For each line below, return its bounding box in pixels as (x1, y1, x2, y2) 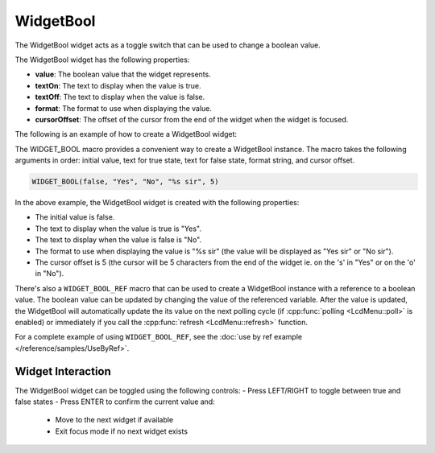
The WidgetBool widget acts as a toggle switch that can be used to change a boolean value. (14, 40, 321, 50)
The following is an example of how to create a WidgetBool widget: (14, 130, 238, 139)
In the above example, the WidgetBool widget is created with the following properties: (14, 198, 300, 208)
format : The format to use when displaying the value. (35, 103, 213, 113)
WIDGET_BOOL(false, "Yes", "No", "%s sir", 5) (31, 177, 219, 187)
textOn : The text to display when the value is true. (35, 80, 201, 90)
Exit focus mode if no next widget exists (55, 426, 188, 436)
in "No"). (35, 269, 64, 278)
